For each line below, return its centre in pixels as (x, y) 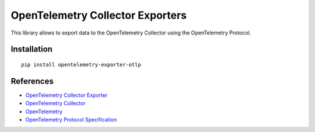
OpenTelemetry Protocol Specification (71, 120)
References (32, 81)
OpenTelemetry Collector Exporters (99, 15)
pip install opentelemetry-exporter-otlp (81, 65)
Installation (32, 49)
